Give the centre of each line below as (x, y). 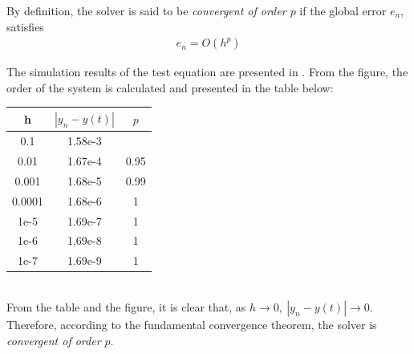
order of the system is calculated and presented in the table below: (170, 87)
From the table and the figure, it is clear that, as (126, 306)
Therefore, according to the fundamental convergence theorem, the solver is (192, 324)
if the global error (343, 10)
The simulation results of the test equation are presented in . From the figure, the (207, 72)
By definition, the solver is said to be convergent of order (146, 10)
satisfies (25, 26)
